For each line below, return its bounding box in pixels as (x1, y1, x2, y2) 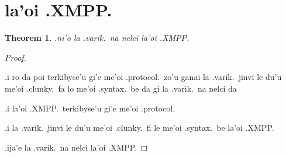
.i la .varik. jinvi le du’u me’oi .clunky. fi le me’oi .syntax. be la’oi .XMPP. (5, 121, 274, 134)
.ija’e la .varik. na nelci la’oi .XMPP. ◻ (5, 141, 148, 153)
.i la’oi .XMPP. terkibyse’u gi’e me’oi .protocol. (5, 102, 175, 114)
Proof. (5, 51, 26, 63)
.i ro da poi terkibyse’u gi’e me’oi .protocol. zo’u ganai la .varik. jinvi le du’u (5, 71, 282, 83)
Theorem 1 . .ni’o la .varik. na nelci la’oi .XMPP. (5, 32, 189, 44)
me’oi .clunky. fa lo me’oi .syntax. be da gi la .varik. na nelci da (5, 82, 237, 94)
